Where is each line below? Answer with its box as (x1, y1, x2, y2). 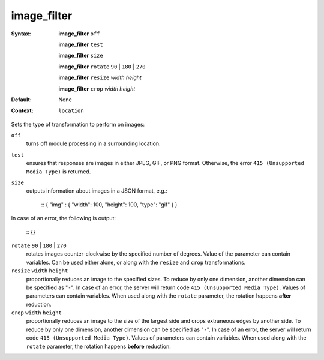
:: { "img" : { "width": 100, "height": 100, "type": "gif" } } (41, 201, 178, 208)
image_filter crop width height (58, 85, 136, 92)
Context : (11, 107, 34, 114)
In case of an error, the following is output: (11, 215, 116, 222)
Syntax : (11, 30, 31, 37)
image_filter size (58, 52, 103, 59)
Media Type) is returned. (26, 168, 91, 175)
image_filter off (58, 30, 100, 37)
